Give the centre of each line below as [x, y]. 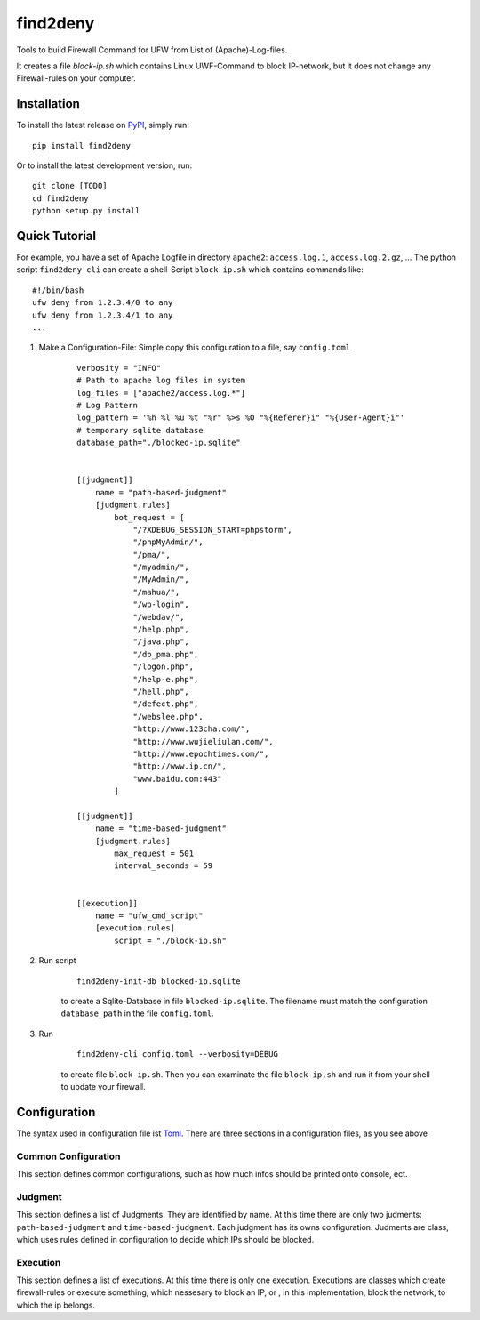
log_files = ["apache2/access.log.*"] [161, 393]
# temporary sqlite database [140, 430]
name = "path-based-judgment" [160, 492]
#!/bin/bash [58, 290]
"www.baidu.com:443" [177, 779]
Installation [48, 104]
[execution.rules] [135, 928]
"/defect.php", [166, 704]
